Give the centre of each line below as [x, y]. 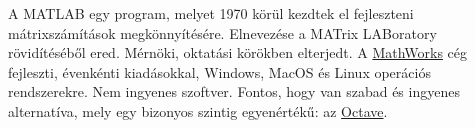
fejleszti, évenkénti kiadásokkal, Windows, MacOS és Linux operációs [219, 71]
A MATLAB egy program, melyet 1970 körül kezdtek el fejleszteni [211, 13]
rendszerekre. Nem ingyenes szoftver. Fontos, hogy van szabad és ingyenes [234, 91]
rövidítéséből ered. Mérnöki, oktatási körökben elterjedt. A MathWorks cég [238, 52]
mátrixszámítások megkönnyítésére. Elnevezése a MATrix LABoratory [222, 32]
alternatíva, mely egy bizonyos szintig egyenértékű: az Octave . [198, 110]
